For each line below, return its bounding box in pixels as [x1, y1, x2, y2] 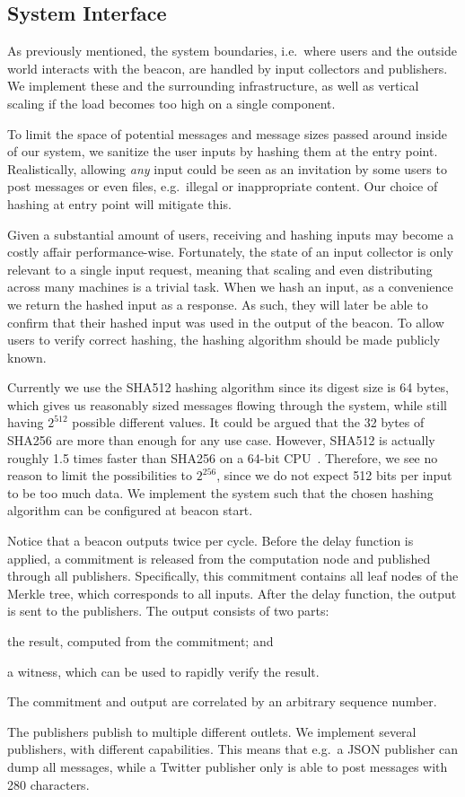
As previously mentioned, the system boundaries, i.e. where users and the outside [7, 41, 457, 60]
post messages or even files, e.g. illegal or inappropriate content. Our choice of [7, 177, 438, 196]
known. [7, 347, 47, 366]
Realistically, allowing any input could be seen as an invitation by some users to [7, 159, 447, 178]
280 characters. [7, 775, 90, 793]
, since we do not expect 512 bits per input [216, 466, 452, 485]
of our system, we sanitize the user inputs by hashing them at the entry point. [7, 142, 438, 161]
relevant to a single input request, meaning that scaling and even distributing [7, 259, 433, 278]
